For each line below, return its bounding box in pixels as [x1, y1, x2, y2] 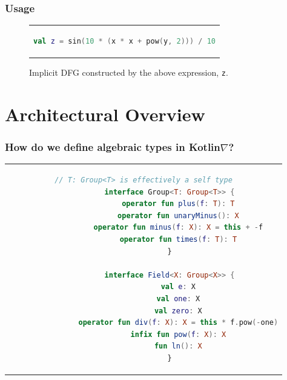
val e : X [160, 282, 196, 292]
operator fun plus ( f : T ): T [122, 199, 235, 208]
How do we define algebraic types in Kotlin [5, 139, 220, 155]
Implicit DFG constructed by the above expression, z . [29, 66, 228, 79]
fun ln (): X [154, 342, 202, 351]
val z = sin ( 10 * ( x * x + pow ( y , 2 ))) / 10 [33, 36, 216, 45]
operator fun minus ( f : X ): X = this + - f [93, 223, 263, 232]
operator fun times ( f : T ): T [119, 235, 237, 244]
